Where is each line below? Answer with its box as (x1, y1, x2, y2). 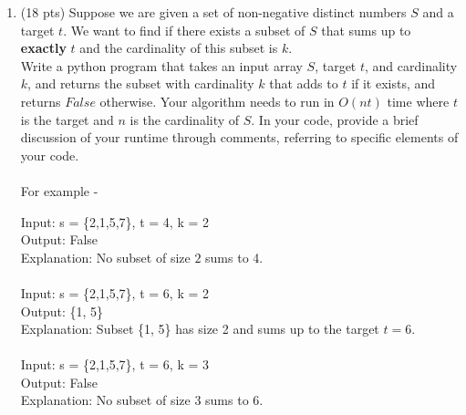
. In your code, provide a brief (251, 109, 419, 129)
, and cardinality (365, 56, 458, 75)
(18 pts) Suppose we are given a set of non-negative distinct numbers (20, 3, 407, 21)
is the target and (20, 109, 114, 129)
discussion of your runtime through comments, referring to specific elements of (20, 128, 459, 147)
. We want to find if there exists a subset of (63, 20, 305, 39)
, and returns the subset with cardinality (27, 74, 254, 93)
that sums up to (321, 20, 411, 39)
